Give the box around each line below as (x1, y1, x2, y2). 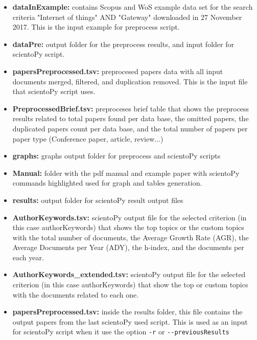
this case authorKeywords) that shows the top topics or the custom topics (12, 222, 244, 233)
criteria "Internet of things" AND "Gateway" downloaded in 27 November (12, 11, 242, 22)
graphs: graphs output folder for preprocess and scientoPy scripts (12, 150, 221, 161)
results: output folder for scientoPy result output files (12, 194, 183, 205)
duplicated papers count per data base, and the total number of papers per (12, 123, 248, 133)
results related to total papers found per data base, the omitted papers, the (12, 113, 249, 124)
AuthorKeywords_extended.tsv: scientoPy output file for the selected (12, 269, 246, 280)
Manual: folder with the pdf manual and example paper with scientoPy (12, 167, 240, 178)
